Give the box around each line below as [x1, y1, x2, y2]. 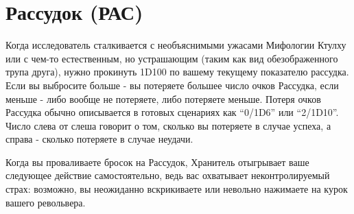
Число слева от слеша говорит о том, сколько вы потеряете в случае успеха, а [5, 118, 331, 132]
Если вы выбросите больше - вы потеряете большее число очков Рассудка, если [5, 78, 339, 92]
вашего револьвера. [5, 195, 86, 209]
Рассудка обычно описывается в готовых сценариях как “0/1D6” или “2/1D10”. [5, 105, 339, 119]
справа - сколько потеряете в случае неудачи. [5, 132, 193, 146]
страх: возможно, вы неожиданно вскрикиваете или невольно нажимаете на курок [5, 182, 348, 196]
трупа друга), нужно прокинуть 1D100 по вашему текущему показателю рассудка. [5, 64, 349, 79]
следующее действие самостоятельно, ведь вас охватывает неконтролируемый [5, 168, 330, 182]
